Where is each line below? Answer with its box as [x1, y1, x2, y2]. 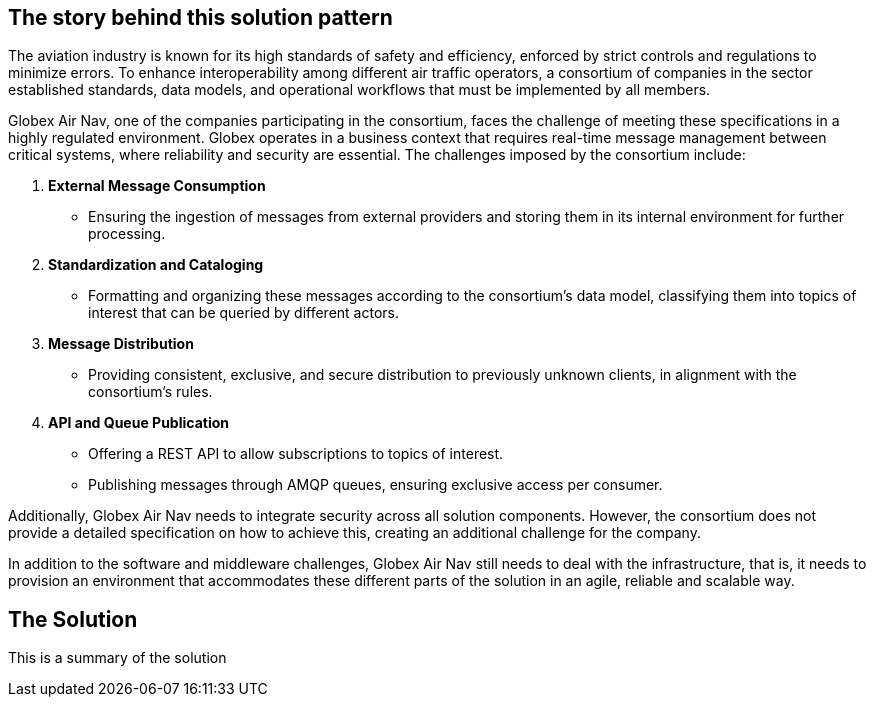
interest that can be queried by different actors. [88, 304, 399, 322]
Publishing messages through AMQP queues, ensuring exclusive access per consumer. [88, 476, 663, 494]
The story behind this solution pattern [8, 5, 393, 30]
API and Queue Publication [48, 414, 229, 432]
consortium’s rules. [88, 383, 213, 401]
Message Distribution [48, 335, 194, 353]
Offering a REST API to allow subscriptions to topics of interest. [88, 445, 504, 463]
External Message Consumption [48, 177, 266, 195]
